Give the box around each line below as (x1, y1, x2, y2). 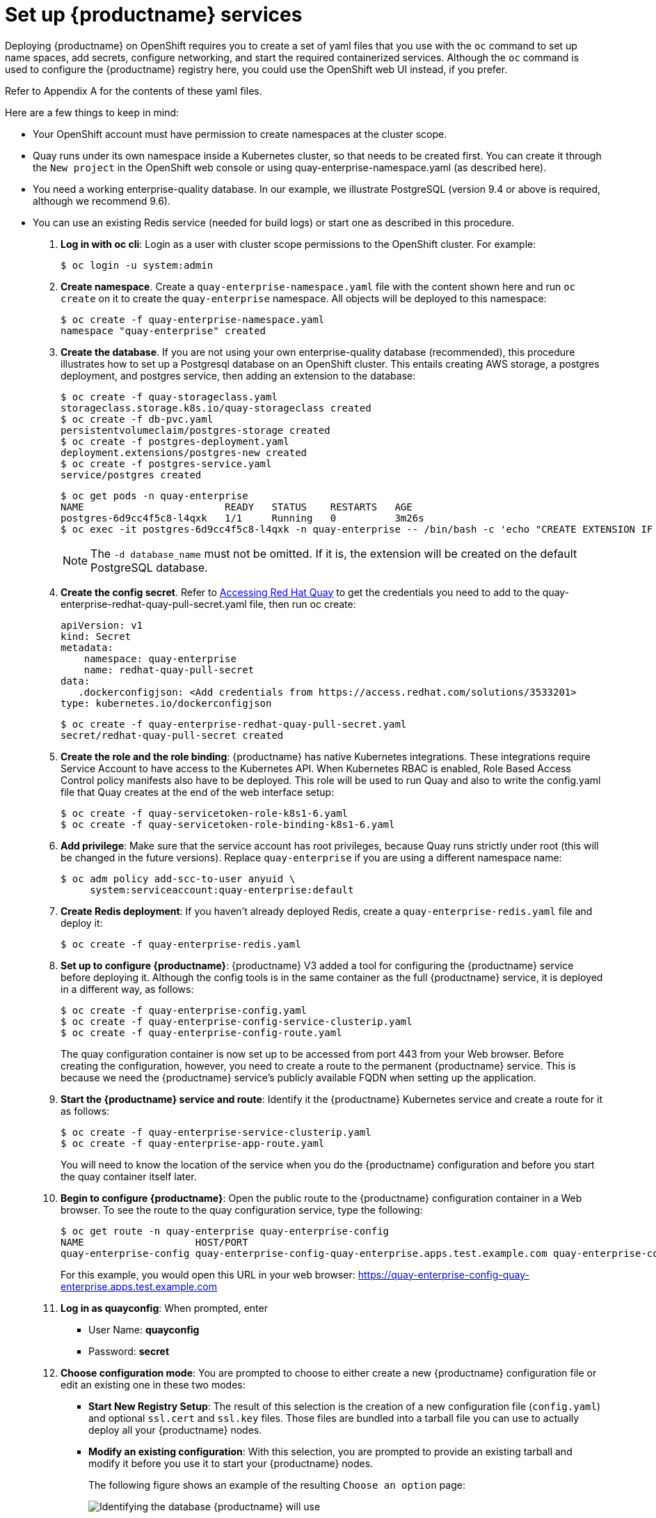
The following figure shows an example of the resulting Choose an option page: (88, 1478, 465, 1491)
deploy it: (61, 916, 103, 929)
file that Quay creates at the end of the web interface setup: (61, 785, 335, 798)
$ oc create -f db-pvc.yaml (61, 413, 214, 425)
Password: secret (88, 1345, 170, 1357)
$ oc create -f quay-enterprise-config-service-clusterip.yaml (61, 1015, 413, 1027)
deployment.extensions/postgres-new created (61, 446, 307, 458)
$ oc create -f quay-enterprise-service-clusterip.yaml (61, 1126, 371, 1138)
